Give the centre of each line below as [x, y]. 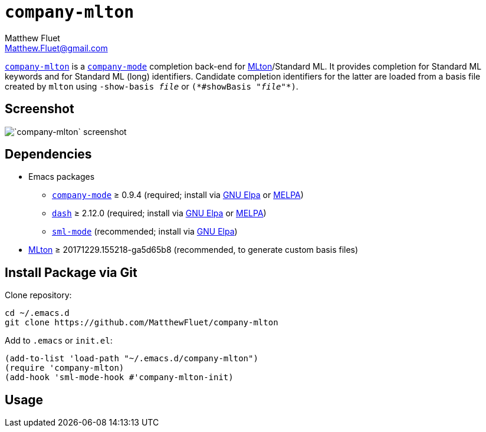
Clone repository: [38, 295]
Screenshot [40, 109]
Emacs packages [62, 177]
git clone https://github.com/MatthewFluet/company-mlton [142, 323]
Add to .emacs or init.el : [59, 341]
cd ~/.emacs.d [37, 313]
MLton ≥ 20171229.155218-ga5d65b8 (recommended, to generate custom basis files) [193, 250]
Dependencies [48, 154]
